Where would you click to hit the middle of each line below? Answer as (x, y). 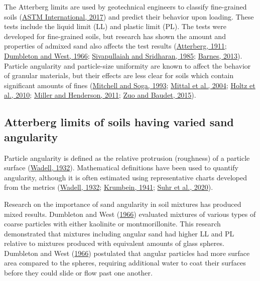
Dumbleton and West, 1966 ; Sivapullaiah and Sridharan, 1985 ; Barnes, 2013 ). (123, 55)
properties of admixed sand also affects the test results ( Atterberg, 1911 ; (115, 46)
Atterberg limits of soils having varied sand (119, 122)
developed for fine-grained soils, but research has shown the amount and (115, 36)
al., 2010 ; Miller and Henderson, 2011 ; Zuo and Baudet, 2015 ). (100, 95)
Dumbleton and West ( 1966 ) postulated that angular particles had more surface (127, 253)
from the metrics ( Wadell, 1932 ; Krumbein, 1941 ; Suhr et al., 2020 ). (109, 187)
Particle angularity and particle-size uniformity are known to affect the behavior (127, 65)
